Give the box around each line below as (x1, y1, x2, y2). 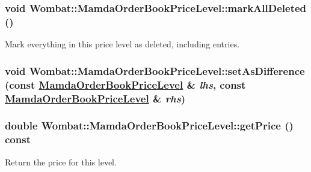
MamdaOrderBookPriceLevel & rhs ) (5, 90, 186, 105)
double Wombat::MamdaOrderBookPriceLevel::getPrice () (5, 118, 294, 133)
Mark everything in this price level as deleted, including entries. (5, 38, 240, 50)
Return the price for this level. (5, 155, 117, 168)
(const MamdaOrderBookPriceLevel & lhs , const (5, 77, 246, 92)
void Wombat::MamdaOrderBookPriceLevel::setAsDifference (5, 63, 305, 78)
